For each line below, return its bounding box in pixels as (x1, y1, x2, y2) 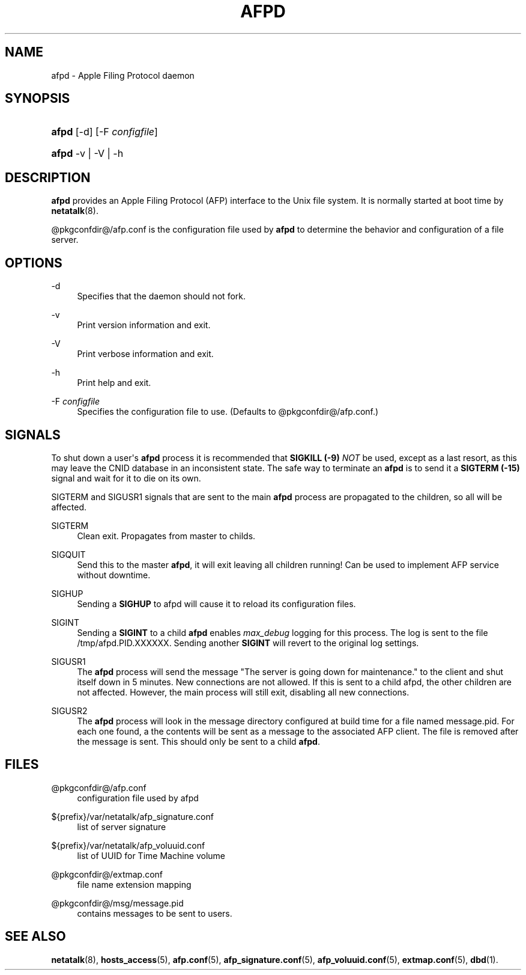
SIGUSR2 (51, 705, 88, 716)
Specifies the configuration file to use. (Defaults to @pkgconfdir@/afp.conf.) (77, 406, 379, 417)
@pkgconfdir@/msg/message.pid (51, 897, 184, 908)
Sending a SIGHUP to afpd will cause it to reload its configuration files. (77, 598, 356, 609)
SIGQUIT (51, 549, 86, 560)
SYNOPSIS (5, 91, 70, 106)
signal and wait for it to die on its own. (51, 472, 201, 483)
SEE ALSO (5, 929, 66, 944)
